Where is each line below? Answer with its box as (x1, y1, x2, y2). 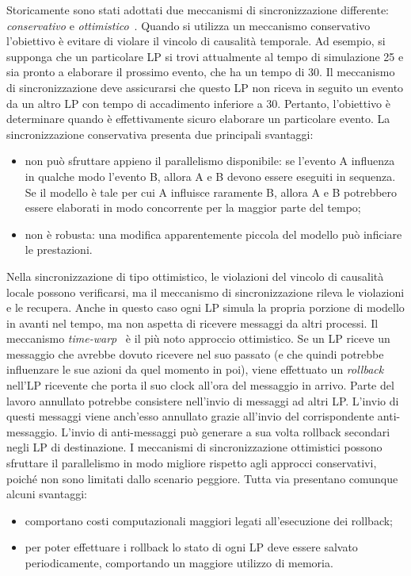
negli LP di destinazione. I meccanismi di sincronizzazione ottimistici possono (6, 439, 382, 455)
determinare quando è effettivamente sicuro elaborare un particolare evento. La (6, 110, 390, 127)
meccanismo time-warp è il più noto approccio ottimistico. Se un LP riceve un (6, 330, 390, 347)
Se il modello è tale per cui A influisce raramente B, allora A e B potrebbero (25, 183, 398, 200)
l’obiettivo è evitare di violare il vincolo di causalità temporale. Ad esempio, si (6, 33, 386, 49)
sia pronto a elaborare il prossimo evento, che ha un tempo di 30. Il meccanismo (6, 63, 395, 80)
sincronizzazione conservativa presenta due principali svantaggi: (6, 125, 314, 142)
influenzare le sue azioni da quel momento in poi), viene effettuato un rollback (6, 361, 384, 378)
